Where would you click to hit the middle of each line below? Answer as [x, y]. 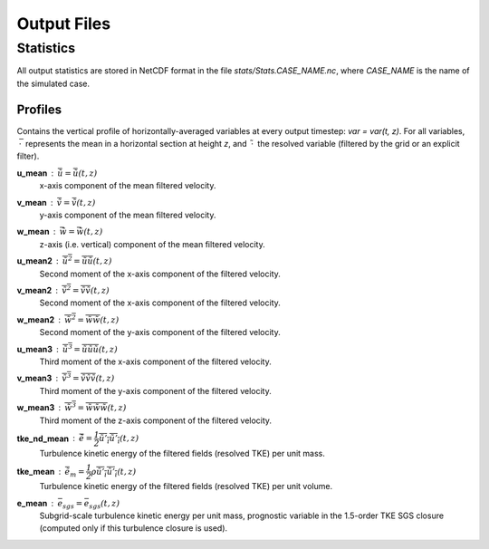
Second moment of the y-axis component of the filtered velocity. [160, 332]
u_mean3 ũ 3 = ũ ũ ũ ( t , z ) [67, 348]
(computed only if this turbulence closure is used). [134, 528]
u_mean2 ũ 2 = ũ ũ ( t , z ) [64, 260]
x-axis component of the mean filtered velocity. [128, 186]
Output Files [64, 24]
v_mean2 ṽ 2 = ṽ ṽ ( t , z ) [63, 289]
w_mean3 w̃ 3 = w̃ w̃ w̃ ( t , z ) [72, 407]
